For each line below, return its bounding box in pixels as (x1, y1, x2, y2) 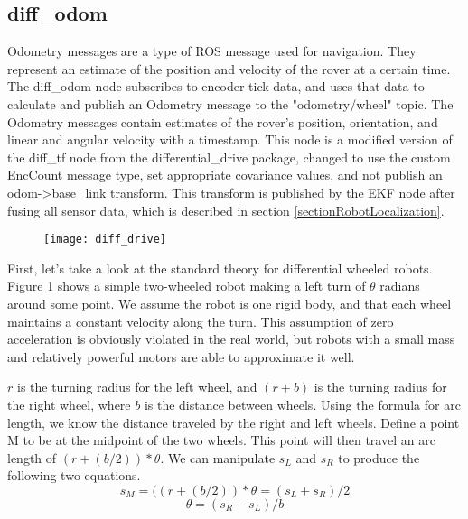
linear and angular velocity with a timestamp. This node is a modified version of (7, 130, 453, 149)
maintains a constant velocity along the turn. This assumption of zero (7, 311, 394, 330)
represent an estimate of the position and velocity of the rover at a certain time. (7, 59, 451, 78)
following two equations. (7, 466, 141, 485)
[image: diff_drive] (43, 233, 167, 246)
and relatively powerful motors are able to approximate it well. (7, 347, 355, 366)
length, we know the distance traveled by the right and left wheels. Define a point (7, 412, 460, 431)
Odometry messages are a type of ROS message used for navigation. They (7, 42, 417, 60)
